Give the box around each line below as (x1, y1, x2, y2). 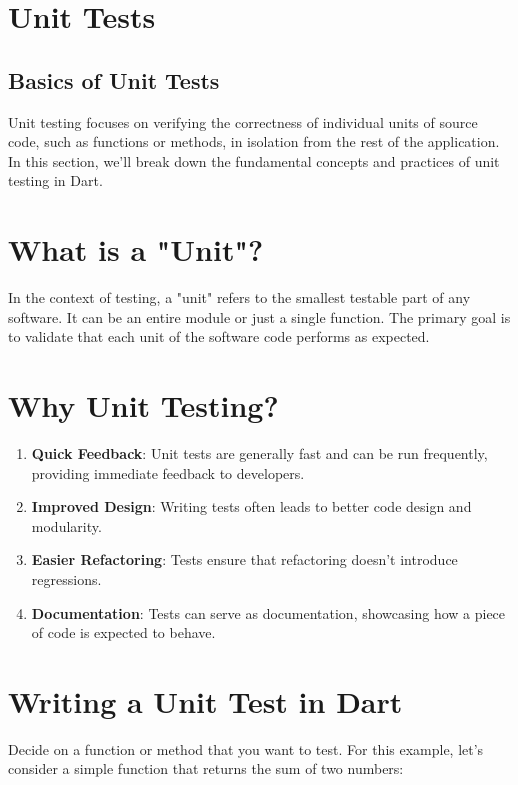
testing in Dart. (8, 170, 103, 191)
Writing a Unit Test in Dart (8, 680, 403, 721)
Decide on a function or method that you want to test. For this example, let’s (8, 738, 484, 759)
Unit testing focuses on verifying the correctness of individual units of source (8, 111, 478, 132)
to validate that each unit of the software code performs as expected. (8, 326, 430, 347)
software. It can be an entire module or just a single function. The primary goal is (8, 306, 511, 327)
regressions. (31, 568, 102, 589)
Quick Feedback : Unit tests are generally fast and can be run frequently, (31, 442, 488, 463)
